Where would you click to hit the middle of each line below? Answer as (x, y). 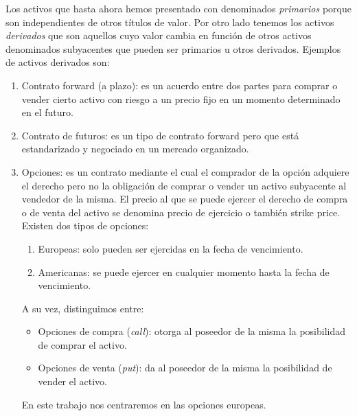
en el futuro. (47, 112)
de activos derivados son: (58, 62)
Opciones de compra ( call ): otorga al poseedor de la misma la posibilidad (192, 331)
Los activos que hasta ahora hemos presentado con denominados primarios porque (178, 8)
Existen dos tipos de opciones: (85, 226)
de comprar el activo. (82, 344)
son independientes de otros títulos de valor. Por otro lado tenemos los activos (170, 22)
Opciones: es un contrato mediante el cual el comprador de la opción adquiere (185, 171)
